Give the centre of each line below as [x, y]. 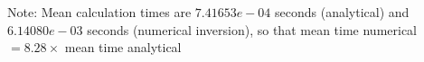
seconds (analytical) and [342, 12]
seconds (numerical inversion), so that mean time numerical [252, 29]
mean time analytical [123, 47]
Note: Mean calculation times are [99, 12]
